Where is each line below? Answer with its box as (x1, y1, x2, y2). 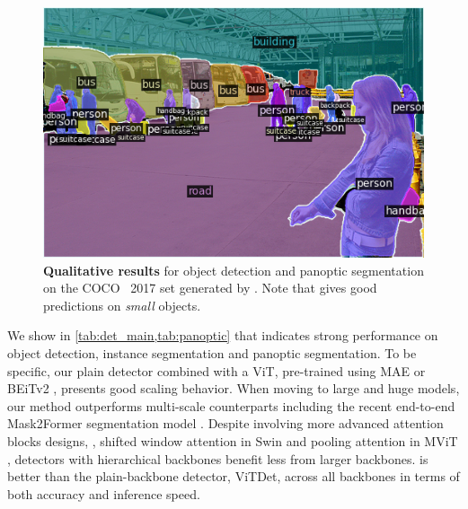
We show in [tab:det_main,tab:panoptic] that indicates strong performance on (7, 326, 438, 345)
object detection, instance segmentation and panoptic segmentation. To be (7, 343, 417, 362)
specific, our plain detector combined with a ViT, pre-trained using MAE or (7, 361, 426, 380)
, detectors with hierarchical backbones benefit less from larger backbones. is (7, 449, 428, 468)
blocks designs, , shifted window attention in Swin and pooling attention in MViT (7, 431, 458, 450)
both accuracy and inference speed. (7, 484, 200, 503)
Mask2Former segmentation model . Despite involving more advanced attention (7, 414, 444, 433)
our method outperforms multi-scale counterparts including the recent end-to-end (7, 396, 455, 415)
